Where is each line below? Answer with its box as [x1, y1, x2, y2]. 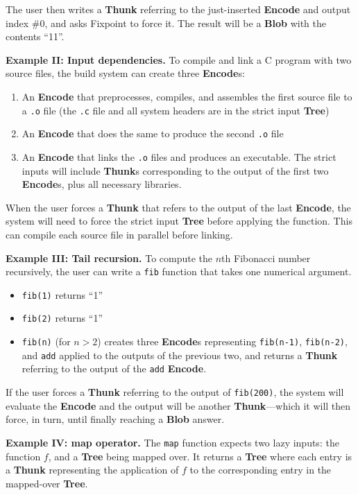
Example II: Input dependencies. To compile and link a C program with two [6, 52, 352, 67]
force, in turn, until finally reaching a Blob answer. [6, 412, 225, 426]
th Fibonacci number [221, 250, 311, 265]
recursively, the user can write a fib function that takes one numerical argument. [6, 264, 352, 279]
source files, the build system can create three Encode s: [6, 66, 245, 80]
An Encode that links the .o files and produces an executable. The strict [22, 149, 336, 164]
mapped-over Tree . [6, 476, 88, 490]
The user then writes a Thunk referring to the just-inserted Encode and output [6, 2, 351, 16]
